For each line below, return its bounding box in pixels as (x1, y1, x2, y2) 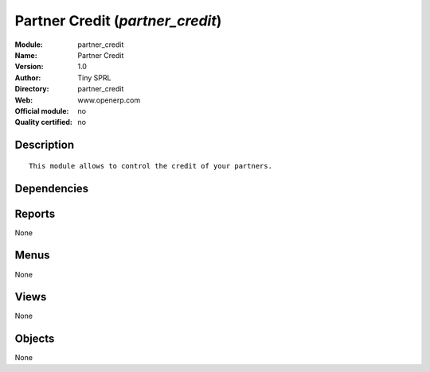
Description (14, 138, 75, 152)
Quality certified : (14, 118, 73, 127)
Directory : (14, 84, 49, 94)
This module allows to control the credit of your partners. (29, 161, 272, 170)
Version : (14, 62, 44, 72)
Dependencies (14, 181, 89, 195)
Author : (14, 72, 41, 83)
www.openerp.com (77, 95, 141, 105)
